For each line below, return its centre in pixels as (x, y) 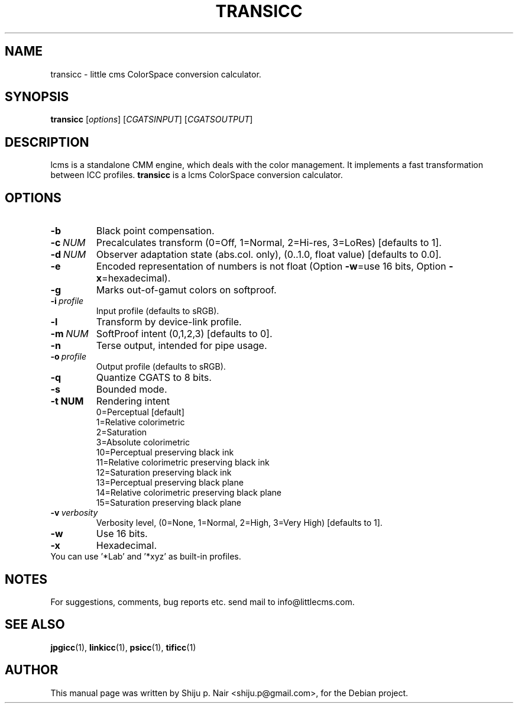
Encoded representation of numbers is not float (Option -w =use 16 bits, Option (271, 266)
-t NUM (67, 401)
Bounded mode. (132, 389)
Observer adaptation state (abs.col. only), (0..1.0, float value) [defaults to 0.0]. (269, 255)
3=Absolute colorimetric (143, 442)
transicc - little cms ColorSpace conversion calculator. (156, 74)
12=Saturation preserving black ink (164, 473)
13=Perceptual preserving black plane (170, 483)
